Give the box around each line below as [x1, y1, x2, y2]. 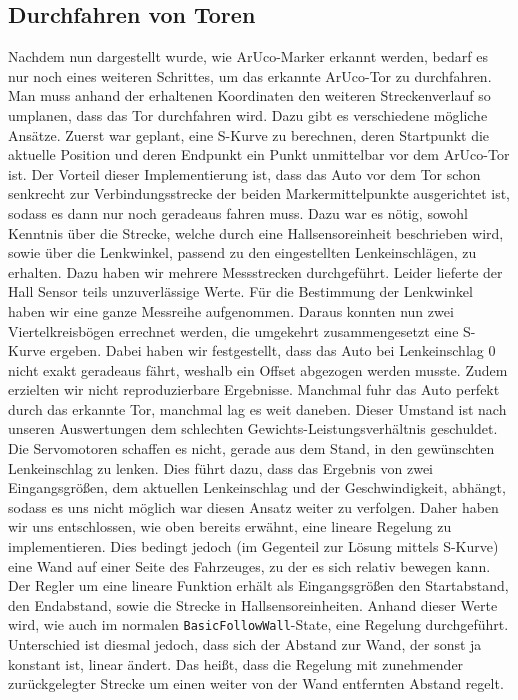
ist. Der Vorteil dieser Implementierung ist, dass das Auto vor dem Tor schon [8, 163, 481, 184]
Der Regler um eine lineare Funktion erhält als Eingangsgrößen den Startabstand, [8, 575, 509, 596]
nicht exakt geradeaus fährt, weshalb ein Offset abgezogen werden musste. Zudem [8, 359, 508, 380]
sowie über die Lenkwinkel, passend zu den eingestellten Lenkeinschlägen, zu [8, 242, 477, 263]
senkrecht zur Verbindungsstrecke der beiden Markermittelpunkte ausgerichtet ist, [8, 183, 510, 204]
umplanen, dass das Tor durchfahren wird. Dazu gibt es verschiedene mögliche [8, 104, 488, 125]
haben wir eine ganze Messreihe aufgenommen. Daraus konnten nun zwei [8, 300, 454, 321]
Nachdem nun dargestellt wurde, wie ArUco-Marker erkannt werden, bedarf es [8, 46, 488, 67]
